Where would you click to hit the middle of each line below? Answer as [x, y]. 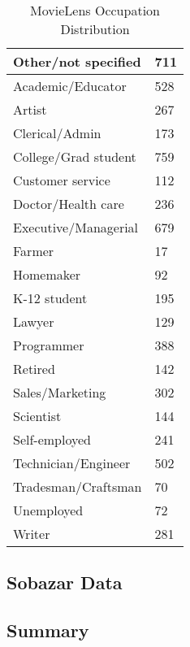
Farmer [34, 251]
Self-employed [52, 439]
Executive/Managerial [76, 227]
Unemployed [48, 510]
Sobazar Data [65, 582]
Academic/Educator [70, 86]
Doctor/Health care [69, 204]
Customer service [62, 180]
